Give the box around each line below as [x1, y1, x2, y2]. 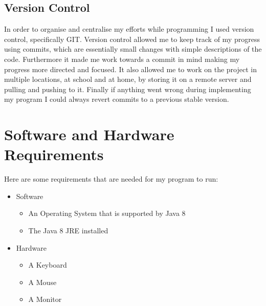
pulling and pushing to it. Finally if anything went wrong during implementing [4, 83, 251, 94]
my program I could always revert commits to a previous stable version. [4, 94, 229, 104]
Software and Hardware [4, 124, 174, 145]
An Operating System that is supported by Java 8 [28, 208, 186, 218]
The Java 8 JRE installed [28, 225, 108, 236]
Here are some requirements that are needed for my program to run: [4, 173, 218, 184]
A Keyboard [28, 259, 67, 270]
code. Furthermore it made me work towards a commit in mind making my [4, 53, 240, 64]
